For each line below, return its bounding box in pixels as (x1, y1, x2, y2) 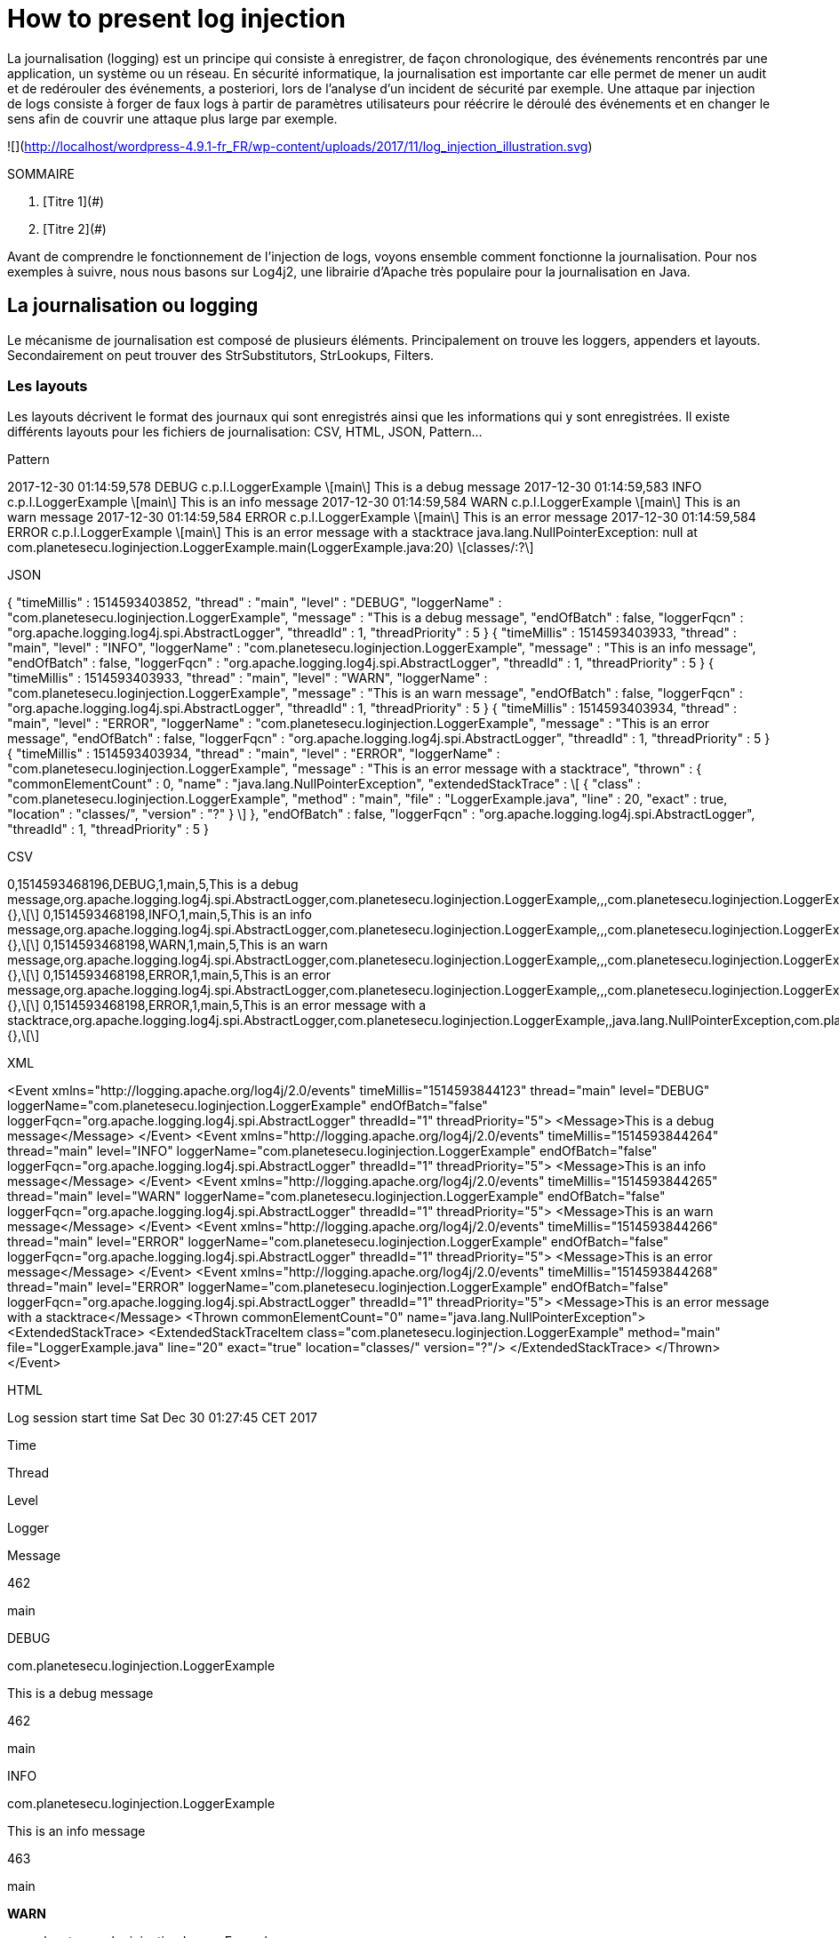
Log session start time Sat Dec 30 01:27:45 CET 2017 (7, 1410, 317, 1426)
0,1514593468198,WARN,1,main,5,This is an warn (43, 937, 328, 953)
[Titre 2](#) (43, 220, 107, 236)
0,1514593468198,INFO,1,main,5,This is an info (43, 907, 312, 923)
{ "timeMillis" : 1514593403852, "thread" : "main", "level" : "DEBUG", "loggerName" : (7, 595, 502, 611)
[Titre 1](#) (43, 193, 105, 209)
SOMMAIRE (7, 165, 75, 181)
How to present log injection (7, 4, 346, 34)
